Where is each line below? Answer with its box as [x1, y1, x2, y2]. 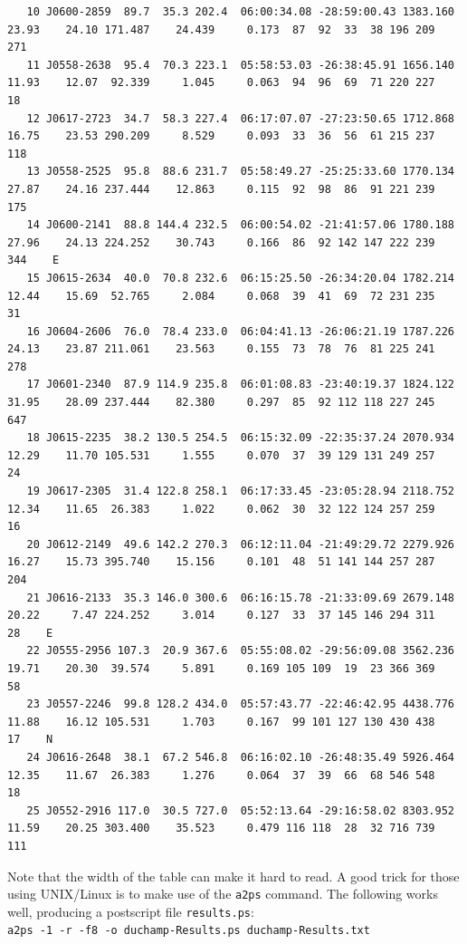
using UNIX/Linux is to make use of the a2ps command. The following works [7, 884, 438, 903]
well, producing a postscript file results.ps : [7, 901, 254, 920]
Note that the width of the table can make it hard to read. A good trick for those [7, 866, 460, 885]
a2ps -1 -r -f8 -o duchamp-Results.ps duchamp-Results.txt [7, 924, 370, 938]
